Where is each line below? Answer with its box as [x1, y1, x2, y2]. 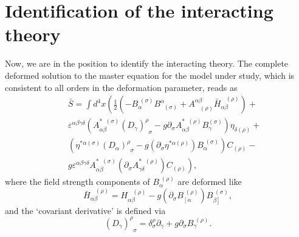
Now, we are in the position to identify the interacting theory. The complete [5, 57, 289, 70]
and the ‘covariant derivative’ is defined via [5, 204, 166, 216]
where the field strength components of [5, 175, 150, 188]
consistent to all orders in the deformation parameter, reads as [5, 81, 238, 93]
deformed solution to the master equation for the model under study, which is [5, 68, 295, 81]
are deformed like [177, 175, 242, 188]
